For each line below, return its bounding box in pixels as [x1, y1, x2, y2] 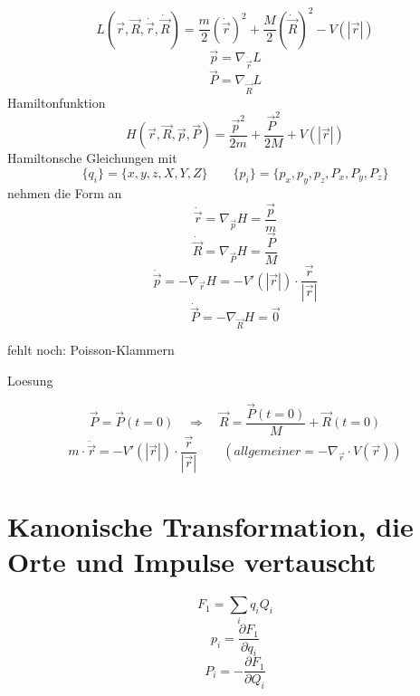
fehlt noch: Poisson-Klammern [7, 340, 175, 359]
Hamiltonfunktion [7, 92, 106, 111]
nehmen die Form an [7, 183, 122, 202]
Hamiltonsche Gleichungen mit [7, 148, 177, 167]
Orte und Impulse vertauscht [7, 543, 377, 580]
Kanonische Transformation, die [7, 507, 414, 544]
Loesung [7, 370, 53, 389]
